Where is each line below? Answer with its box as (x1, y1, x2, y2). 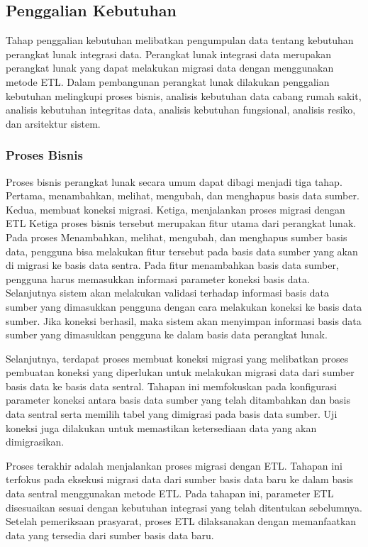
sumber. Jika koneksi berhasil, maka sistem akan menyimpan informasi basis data (6, 313, 362, 328)
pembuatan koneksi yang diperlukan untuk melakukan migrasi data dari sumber (6, 365, 355, 380)
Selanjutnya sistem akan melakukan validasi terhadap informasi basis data (6, 285, 329, 300)
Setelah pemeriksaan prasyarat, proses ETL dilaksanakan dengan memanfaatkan (6, 514, 357, 529)
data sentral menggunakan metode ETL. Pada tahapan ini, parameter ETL (6, 486, 334, 501)
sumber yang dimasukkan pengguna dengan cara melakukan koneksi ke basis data (6, 299, 362, 314)
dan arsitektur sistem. (6, 116, 101, 131)
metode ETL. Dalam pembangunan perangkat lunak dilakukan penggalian (6, 74, 330, 89)
